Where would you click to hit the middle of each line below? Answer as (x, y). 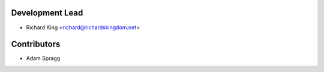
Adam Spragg (43, 58)
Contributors (36, 44)
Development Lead (47, 13)
